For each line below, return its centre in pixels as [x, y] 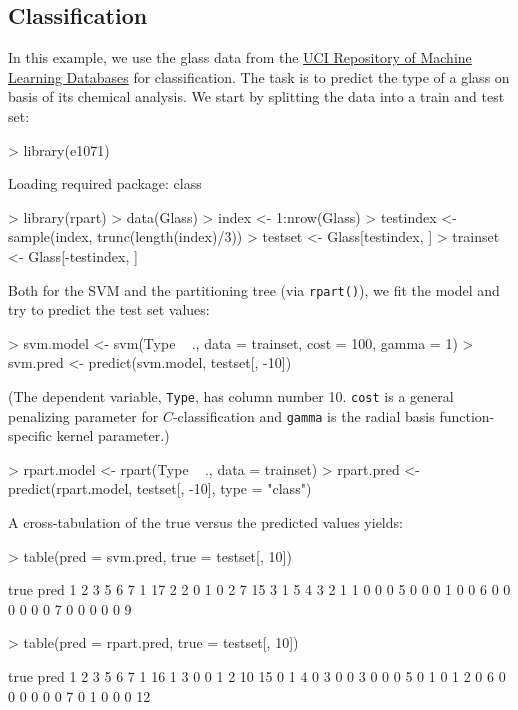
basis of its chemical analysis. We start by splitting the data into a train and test [256, 96]
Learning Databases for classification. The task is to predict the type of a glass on [259, 76]
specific [30, 435]
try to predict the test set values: [109, 309]
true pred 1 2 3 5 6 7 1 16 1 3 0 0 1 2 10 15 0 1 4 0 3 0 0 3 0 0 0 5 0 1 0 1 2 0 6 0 [257, 676]
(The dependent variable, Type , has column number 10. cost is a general [231, 395]
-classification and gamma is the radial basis [303, 415]
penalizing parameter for [83, 415]
